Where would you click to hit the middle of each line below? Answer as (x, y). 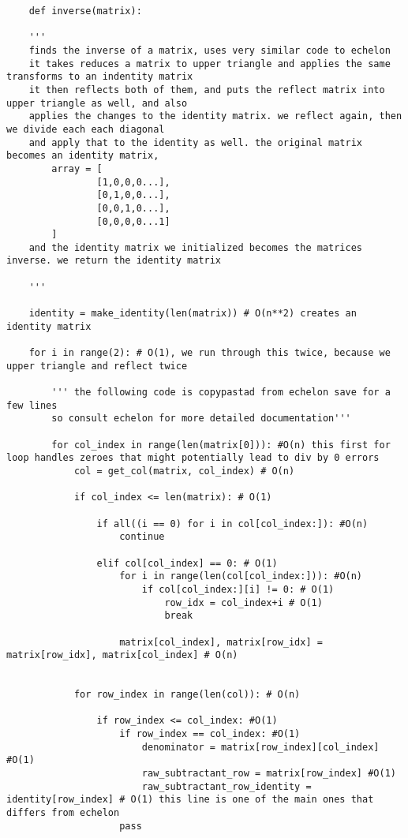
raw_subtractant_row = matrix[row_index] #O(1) (269, 774)
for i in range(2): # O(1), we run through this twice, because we (210, 353)
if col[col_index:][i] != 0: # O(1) (238, 589)
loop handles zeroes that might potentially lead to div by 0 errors (193, 458)
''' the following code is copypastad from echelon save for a (221, 393)
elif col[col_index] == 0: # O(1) (187, 563)
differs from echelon (63, 813)
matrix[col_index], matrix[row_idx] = (221, 642)
